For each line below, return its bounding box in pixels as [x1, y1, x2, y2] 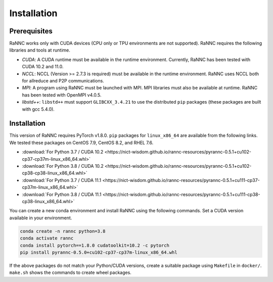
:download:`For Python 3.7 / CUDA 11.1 [22, 177, 101, 183]
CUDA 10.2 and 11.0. [22, 64, 64, 70]
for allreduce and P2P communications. [22, 78, 105, 84]
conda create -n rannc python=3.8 [20, 228, 106, 234]
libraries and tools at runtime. [9, 47, 70, 53]
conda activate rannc [20, 236, 74, 241]
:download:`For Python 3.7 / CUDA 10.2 [22, 149, 104, 155]
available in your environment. [9, 215, 72, 221]
